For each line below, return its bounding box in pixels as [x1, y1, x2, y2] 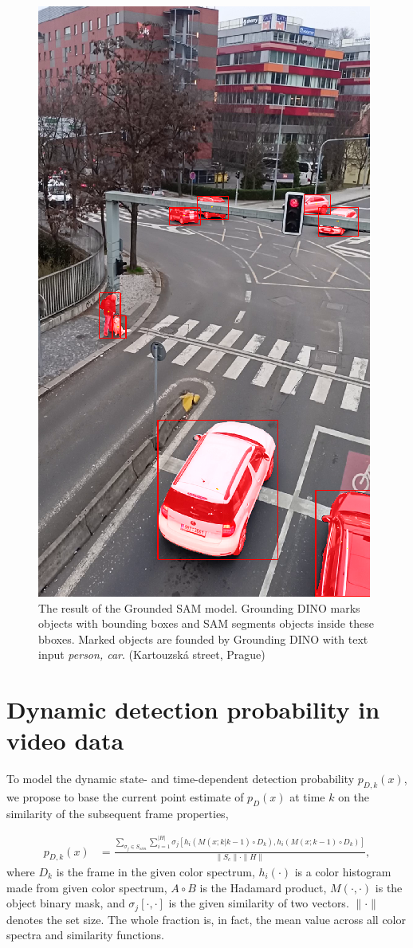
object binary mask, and [6, 895, 125, 911]
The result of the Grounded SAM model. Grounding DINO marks [38, 599, 360, 616]
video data [6, 724, 124, 757]
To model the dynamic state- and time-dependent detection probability [6, 770, 355, 787]
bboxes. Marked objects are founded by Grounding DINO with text [38, 630, 368, 647]
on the [338, 789, 370, 805]
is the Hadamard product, [199, 879, 327, 895]
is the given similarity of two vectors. [168, 895, 349, 911]
